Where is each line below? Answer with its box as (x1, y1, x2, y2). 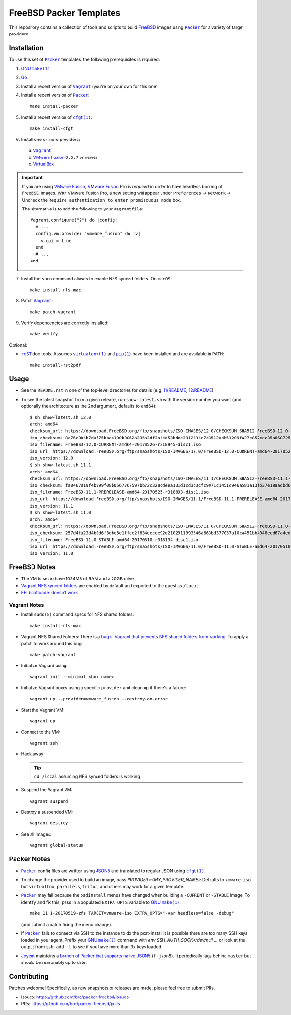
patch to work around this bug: (21, 641, 83, 647)
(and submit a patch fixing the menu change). (21, 921, 113, 927)
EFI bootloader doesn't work (21, 589, 78, 595)
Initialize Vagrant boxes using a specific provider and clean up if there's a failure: (21, 684, 186, 690)
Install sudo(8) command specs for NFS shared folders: (21, 612, 134, 617)
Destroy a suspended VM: (21, 809, 73, 815)
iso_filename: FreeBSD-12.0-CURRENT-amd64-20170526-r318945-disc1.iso (30, 441, 201, 447)
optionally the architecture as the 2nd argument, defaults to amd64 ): (21, 403, 157, 409)
